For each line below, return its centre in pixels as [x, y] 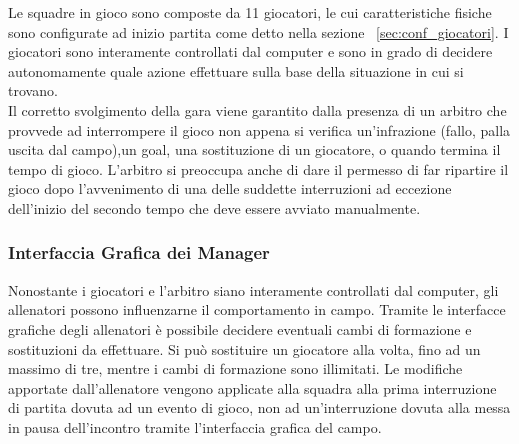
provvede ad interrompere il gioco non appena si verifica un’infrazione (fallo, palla [259, 129]
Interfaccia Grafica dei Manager [139, 252]
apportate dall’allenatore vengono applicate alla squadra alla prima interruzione [252, 387]
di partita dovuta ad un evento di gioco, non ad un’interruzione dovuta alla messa [259, 407]
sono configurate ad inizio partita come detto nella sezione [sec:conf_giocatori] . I [258, 31]
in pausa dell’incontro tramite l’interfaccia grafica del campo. [195, 426]
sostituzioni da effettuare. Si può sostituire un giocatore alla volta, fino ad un [244, 348]
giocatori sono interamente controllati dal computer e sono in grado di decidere [250, 51]
